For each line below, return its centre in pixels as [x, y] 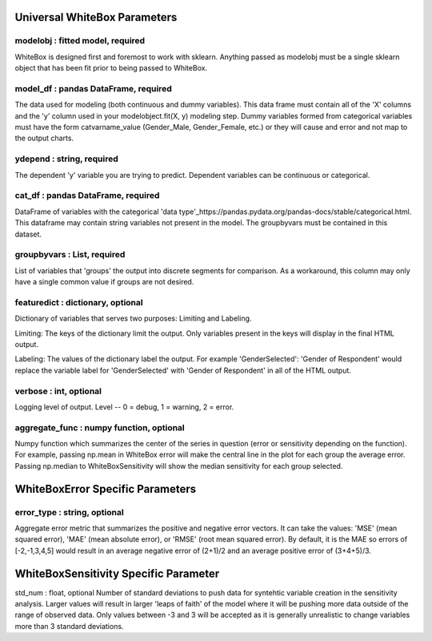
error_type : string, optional [69, 512]
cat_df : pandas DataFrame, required [87, 196]
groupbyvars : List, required [70, 255]
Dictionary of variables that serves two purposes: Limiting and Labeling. [133, 318]
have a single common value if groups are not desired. [104, 282]
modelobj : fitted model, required [80, 41]
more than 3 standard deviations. [69, 626]
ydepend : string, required [67, 159]
